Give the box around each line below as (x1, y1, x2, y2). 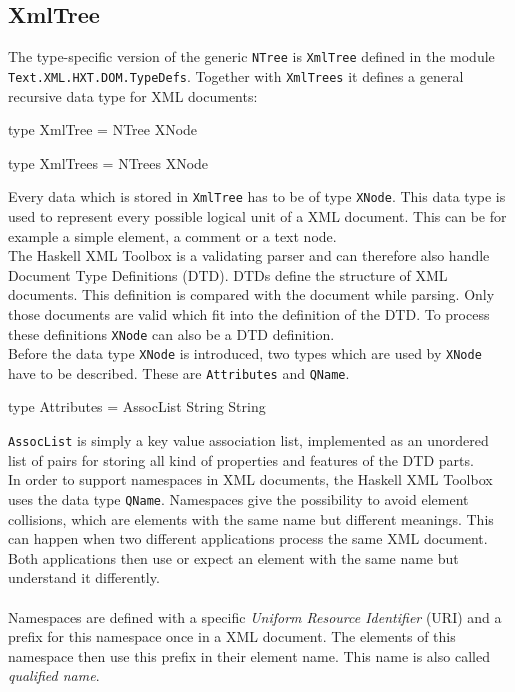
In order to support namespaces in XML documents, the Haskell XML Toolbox (8, 469, 493, 490)
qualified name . (8, 665, 100, 686)
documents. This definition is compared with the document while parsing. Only (8, 284, 495, 305)
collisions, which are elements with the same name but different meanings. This (8, 508, 494, 529)
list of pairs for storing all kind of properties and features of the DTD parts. (8, 449, 474, 470)
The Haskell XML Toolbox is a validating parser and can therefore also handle (8, 245, 490, 266)
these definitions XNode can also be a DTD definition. (8, 323, 335, 344)
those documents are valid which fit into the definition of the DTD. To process (8, 303, 490, 324)
